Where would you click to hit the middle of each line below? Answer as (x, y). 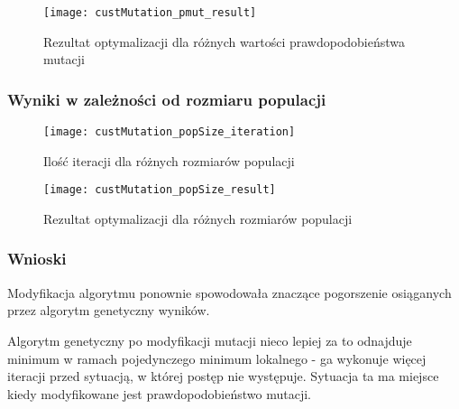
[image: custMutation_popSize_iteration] (170, 132)
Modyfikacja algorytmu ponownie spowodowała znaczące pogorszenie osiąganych (229, 292)
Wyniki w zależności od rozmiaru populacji (167, 99)
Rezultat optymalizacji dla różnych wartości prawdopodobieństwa (225, 41)
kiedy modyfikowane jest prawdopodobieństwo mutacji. (159, 393)
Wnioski (37, 259)
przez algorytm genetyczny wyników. (109, 310)
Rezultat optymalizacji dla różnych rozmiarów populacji (198, 218)
